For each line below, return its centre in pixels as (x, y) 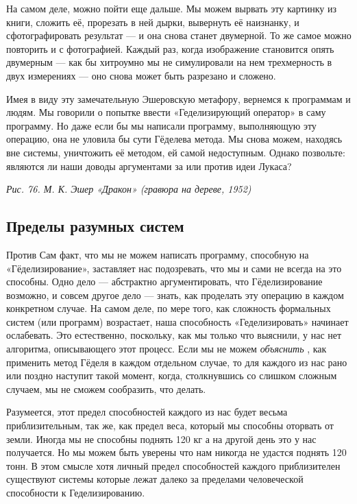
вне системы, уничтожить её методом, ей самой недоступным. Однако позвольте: (176, 152)
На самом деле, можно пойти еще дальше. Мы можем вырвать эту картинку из (171, 8)
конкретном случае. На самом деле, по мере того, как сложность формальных (169, 308)
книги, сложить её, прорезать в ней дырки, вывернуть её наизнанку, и (153, 22)
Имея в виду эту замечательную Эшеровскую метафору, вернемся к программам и (178, 98)
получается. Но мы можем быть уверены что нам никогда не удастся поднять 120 (176, 452)
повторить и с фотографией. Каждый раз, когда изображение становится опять (170, 48)
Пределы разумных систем (95, 226)
